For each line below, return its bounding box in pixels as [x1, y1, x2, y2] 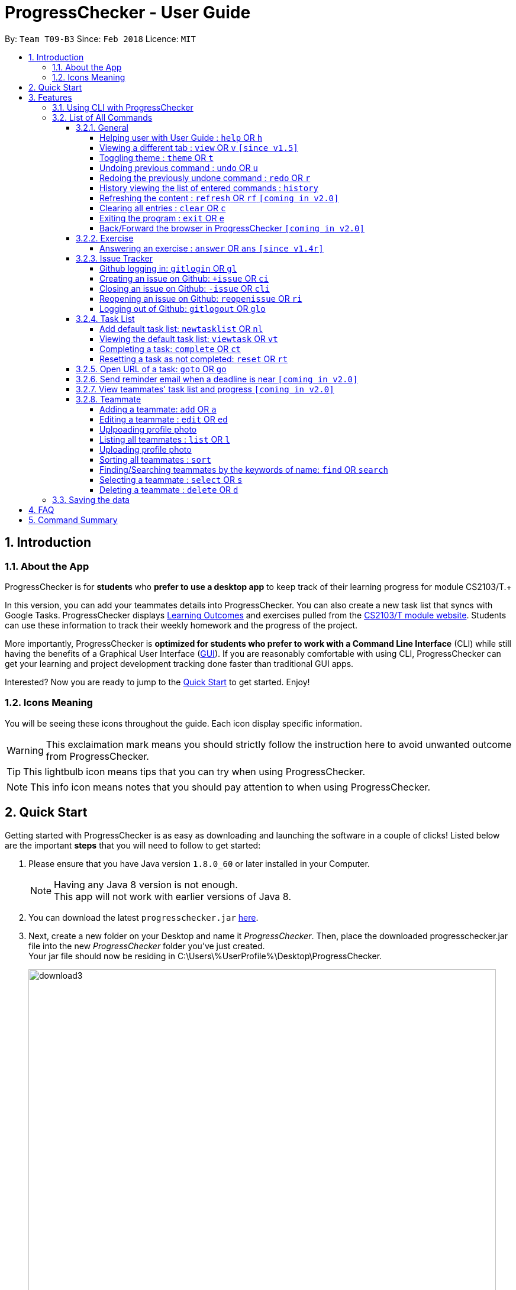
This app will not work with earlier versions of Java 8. [54, 890, 291, 902]
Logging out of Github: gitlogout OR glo [99, 303, 266, 314]
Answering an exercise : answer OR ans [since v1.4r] [99, 243, 324, 253]
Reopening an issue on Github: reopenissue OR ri [99, 293, 302, 304]
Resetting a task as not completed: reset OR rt [99, 353, 288, 364]
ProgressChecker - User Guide [5, 2, 251, 22]
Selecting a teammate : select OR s [99, 474, 243, 485]
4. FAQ [28, 504, 54, 515]
